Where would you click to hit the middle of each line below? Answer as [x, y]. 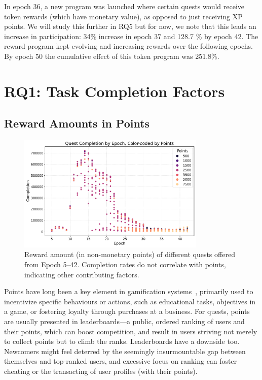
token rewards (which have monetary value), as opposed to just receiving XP [123, 16]
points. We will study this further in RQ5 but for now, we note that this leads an [130, 26]
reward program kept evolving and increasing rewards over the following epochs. [128, 46]
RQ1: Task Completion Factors [115, 91]
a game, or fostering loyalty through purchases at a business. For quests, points [127, 311]
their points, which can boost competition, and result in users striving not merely [131, 331]
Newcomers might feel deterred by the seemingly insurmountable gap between [125, 351]
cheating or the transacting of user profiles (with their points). [101, 371]
